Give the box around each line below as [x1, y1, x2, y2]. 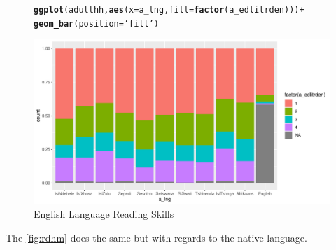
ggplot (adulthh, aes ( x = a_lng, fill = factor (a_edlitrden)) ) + [34, 5, 304, 15]
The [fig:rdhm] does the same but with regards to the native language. [6, 230, 307, 244]
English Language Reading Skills [34, 207, 174, 221]
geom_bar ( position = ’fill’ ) [34, 18, 160, 29]
